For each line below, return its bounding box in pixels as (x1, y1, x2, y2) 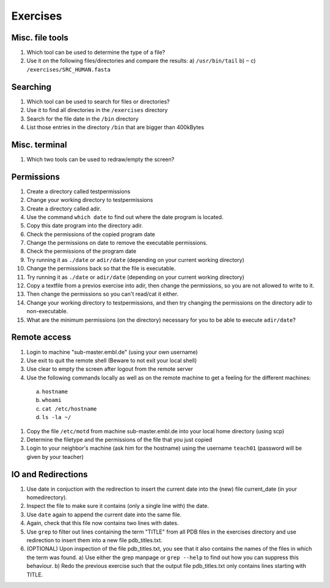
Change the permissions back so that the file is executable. (26, 265, 176, 272)
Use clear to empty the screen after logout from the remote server (26, 365, 194, 373)
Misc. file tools (11, 32, 68, 43)
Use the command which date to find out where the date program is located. (26, 213, 224, 220)
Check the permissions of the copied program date (26, 230, 155, 238)
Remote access (11, 332, 71, 343)
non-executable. (26, 308, 68, 315)
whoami (42, 396, 62, 404)
